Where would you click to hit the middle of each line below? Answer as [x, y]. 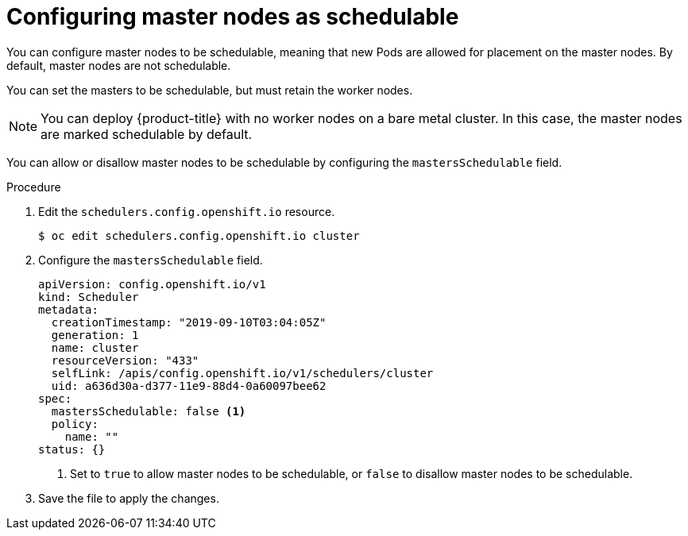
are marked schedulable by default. [147, 134]
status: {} [72, 449]
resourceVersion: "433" [125, 360]
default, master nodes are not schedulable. [119, 65]
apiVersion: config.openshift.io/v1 [152, 284]
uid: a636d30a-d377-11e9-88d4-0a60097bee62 [189, 386]
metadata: [68, 309]
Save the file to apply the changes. [129, 498]
